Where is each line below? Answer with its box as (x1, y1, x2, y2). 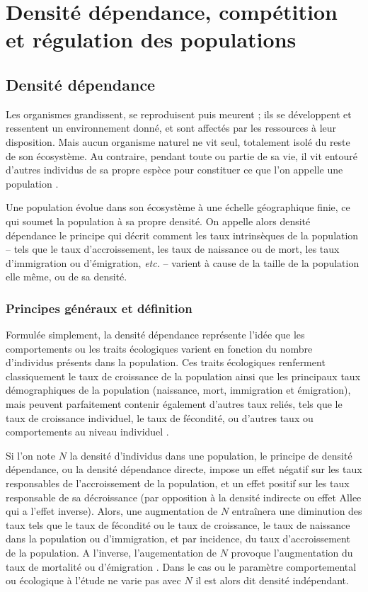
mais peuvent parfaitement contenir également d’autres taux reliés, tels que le (6, 397, 343, 411)
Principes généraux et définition (6, 299, 192, 317)
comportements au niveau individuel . (6, 424, 169, 439)
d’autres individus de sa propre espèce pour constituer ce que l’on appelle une (6, 162, 343, 177)
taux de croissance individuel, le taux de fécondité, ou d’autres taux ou (6, 410, 314, 425)
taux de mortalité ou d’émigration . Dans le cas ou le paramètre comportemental (6, 559, 357, 574)
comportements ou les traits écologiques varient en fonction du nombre (6, 341, 313, 355)
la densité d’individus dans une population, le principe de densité (69, 448, 352, 462)
